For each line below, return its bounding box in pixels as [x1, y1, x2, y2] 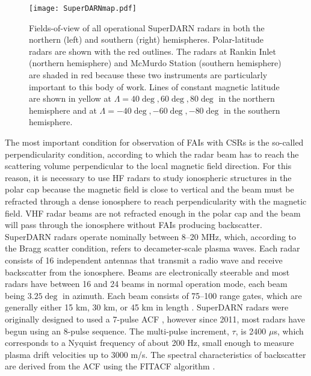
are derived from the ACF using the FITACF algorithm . [5, 360, 215, 372]
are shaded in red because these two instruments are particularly [29, 69, 268, 81]
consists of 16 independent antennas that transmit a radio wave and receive [5, 253, 283, 266]
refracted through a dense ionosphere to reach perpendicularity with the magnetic [5, 194, 307, 207]
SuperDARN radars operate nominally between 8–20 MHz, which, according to [5, 230, 297, 242]
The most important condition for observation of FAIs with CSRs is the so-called [5, 136, 304, 148]
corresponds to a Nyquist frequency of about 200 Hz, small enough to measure [5, 336, 294, 349]
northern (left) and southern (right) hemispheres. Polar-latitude [29, 33, 263, 46]
